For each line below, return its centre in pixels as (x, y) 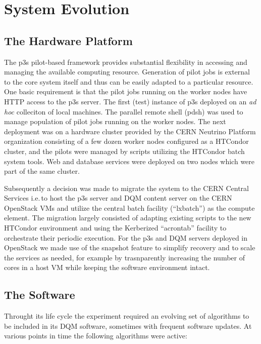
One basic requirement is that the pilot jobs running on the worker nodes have (126, 91)
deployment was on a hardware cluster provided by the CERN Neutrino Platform (130, 131)
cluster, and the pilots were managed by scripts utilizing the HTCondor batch (124, 151)
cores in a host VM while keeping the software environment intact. (107, 267)
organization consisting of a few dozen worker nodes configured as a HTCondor (126, 141)
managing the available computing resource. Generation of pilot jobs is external (127, 72)
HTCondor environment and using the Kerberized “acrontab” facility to (115, 228)
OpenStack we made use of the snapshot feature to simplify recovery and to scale (130, 247)
